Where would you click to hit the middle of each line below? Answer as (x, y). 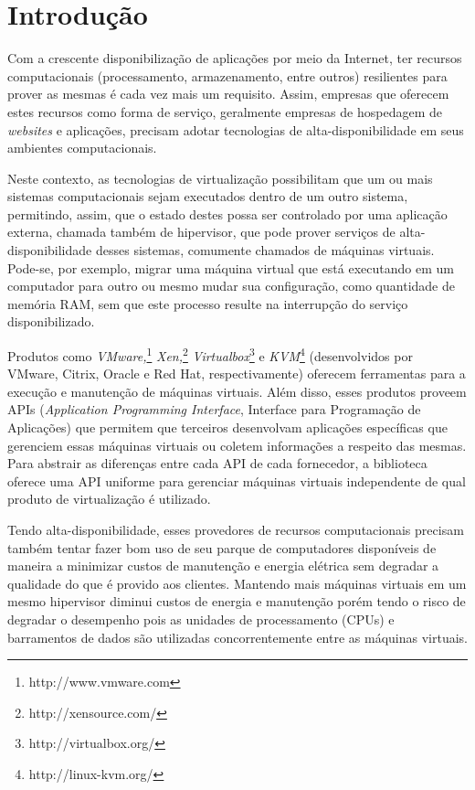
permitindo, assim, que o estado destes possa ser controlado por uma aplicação (227, 214)
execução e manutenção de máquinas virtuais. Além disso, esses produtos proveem (237, 391)
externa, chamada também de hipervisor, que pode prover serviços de (201, 232)
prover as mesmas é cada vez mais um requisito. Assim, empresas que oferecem (228, 94)
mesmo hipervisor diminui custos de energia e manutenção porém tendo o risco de (237, 601)
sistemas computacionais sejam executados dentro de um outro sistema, (208, 196)
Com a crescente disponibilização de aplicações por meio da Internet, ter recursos (235, 58)
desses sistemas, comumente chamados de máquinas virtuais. (265, 250)
